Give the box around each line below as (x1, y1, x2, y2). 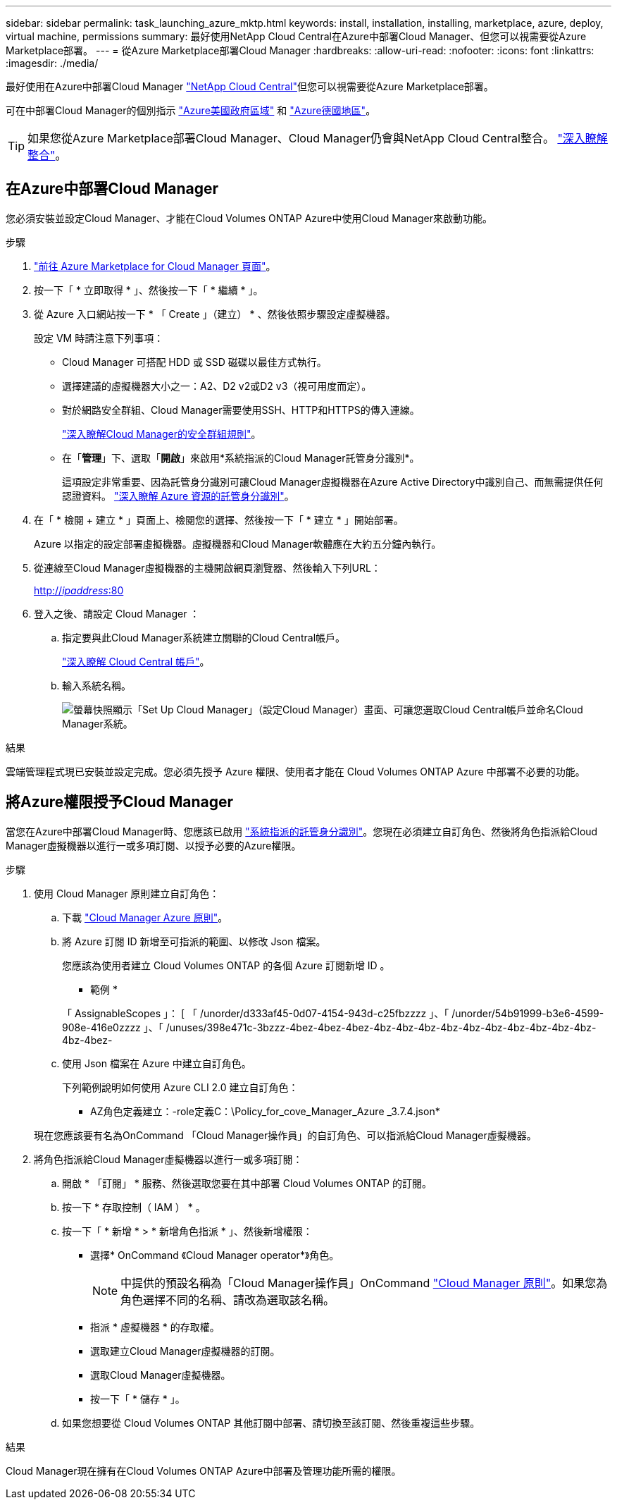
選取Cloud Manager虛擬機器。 (90, 1368, 231, 1381)
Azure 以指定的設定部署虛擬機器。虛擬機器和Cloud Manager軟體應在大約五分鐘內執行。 (34, 537, 442, 550)
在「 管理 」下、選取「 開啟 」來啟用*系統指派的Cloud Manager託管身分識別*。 (62, 451, 420, 464)
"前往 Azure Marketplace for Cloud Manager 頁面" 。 (34, 259, 276, 272)
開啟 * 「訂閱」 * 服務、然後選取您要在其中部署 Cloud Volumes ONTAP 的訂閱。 (62, 1177, 432, 1189)
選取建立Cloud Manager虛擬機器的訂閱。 (90, 1344, 280, 1357)
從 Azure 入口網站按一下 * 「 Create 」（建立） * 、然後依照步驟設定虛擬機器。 (34, 307, 396, 320)
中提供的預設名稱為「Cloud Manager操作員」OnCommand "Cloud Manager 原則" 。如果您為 (120, 1275, 608, 1290)
